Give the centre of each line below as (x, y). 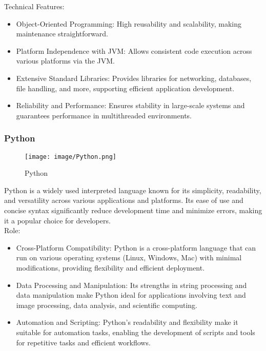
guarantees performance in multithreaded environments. (104, 115)
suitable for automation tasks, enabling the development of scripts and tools (136, 332)
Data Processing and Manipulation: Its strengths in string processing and (131, 285)
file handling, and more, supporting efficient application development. (125, 88)
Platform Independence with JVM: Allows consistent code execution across (134, 50)
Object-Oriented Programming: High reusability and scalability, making (129, 23)
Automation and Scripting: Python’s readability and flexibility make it (127, 322)
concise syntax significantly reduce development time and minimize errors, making (133, 210)
